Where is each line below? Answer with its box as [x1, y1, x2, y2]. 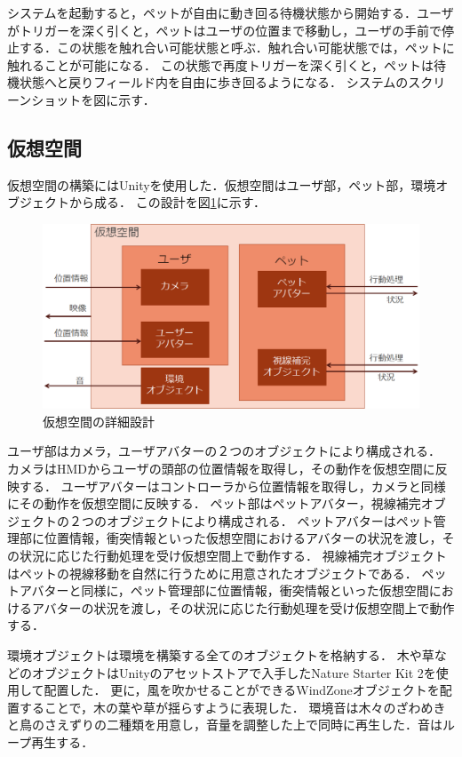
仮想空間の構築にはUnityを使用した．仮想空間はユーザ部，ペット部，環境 [7, 175, 436, 194]
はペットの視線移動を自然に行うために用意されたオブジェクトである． [7, 563, 418, 582]
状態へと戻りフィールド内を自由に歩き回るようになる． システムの [19, 73, 409, 92]
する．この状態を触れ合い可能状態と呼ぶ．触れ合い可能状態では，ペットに [19, 38, 455, 57]
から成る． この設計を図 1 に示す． [68, 193, 267, 211]
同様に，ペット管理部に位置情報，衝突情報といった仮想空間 [81, 581, 429, 600]
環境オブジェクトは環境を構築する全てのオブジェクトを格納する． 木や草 [7, 645, 434, 664]
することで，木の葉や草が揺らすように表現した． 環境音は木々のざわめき [19, 697, 446, 716]
